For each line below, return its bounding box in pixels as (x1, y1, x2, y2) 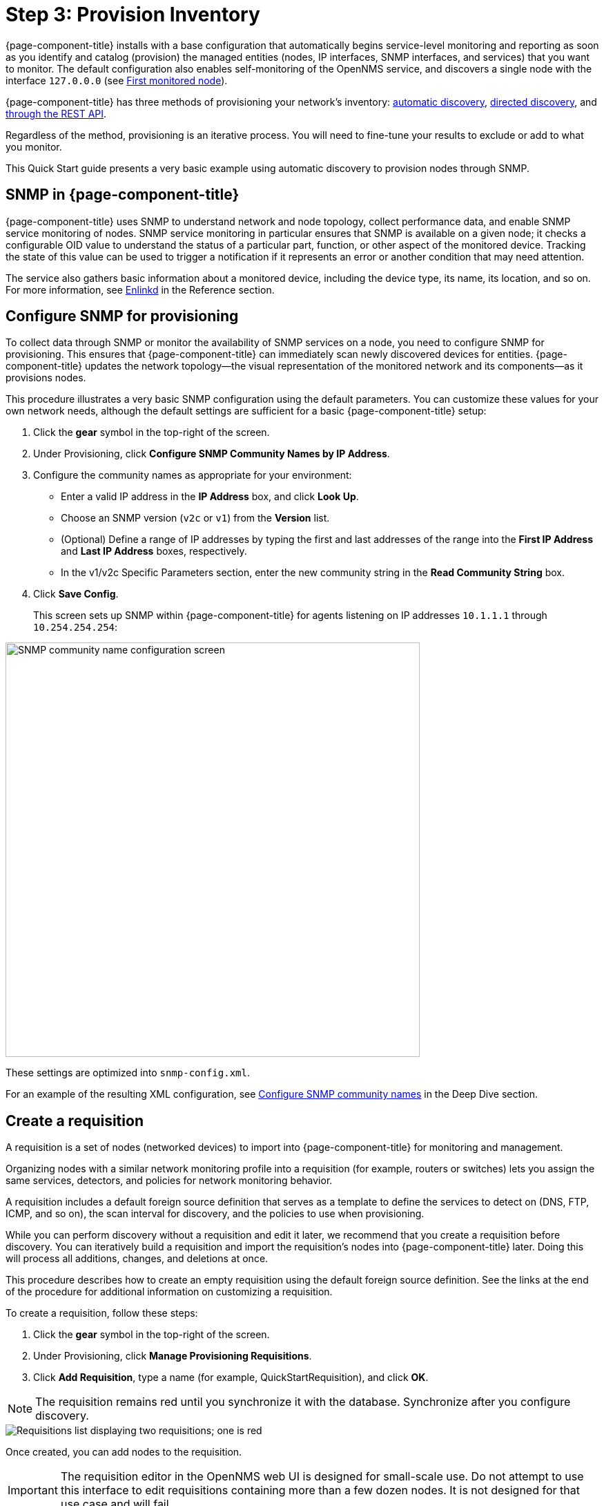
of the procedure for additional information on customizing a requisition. (6, 1286, 333, 1298)
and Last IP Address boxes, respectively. (61, 545, 247, 557)
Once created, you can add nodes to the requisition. (6, 1446, 242, 1458)
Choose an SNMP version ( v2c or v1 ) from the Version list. (61, 512, 330, 524)
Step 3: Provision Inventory (6, 3, 260, 26)
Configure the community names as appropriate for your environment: (33, 469, 352, 482)
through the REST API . (6, 107, 107, 120)
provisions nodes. (6, 372, 86, 384)
